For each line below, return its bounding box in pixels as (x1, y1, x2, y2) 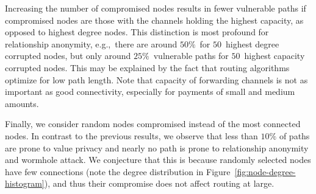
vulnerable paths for (153, 49, 229, 62)
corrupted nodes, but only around (5, 49, 131, 62)
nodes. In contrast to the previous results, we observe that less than (5, 129, 258, 142)
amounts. (5, 97, 39, 109)
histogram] (5, 177, 45, 190)
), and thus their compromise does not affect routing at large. (44, 177, 275, 190)
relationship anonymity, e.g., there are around (5, 37, 178, 50)
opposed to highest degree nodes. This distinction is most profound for (5, 26, 269, 38)
